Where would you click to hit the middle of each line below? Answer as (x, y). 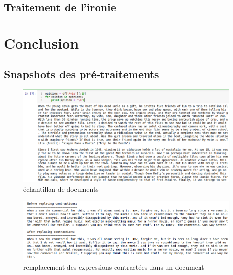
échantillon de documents (61, 189)
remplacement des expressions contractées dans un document (114, 267)
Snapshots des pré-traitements (82, 73)
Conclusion (42, 42)
